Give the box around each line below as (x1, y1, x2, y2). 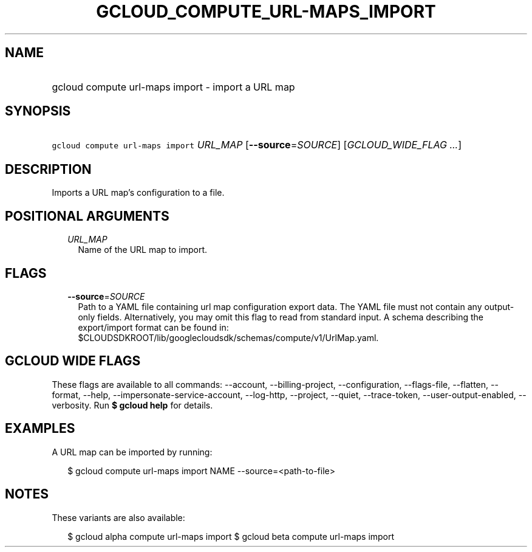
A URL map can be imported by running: (52, 446, 213, 457)
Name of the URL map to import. (78, 244, 208, 255)
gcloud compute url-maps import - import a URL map (52, 80, 295, 93)
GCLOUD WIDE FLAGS (5, 353, 141, 369)
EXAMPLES (5, 421, 75, 436)
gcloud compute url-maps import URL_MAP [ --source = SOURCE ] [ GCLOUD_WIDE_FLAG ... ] (52, 139, 462, 151)
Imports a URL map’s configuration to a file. (52, 187, 225, 198)
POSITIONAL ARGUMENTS (5, 208, 169, 224)
